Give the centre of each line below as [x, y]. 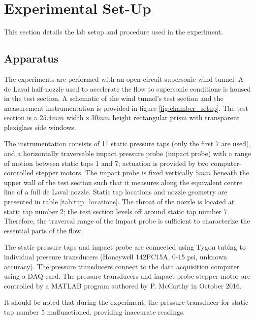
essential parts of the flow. [44, 230]
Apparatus [31, 58]
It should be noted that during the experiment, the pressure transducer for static [126, 302]
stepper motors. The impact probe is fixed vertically [114, 173]
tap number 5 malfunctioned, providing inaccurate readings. [95, 311]
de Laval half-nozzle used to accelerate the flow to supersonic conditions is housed [127, 88]
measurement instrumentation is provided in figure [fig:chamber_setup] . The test [126, 108]
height [122, 118]
